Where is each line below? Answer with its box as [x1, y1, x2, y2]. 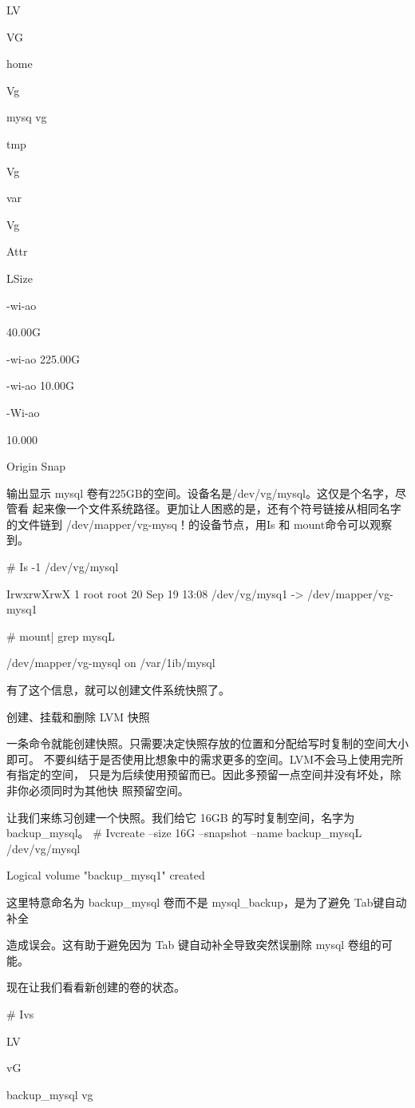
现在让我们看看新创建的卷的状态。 [6, 979, 185, 995]
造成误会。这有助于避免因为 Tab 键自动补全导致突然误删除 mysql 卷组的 [6, 936, 381, 953]
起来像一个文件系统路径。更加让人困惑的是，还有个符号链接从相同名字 [32, 500, 401, 517]
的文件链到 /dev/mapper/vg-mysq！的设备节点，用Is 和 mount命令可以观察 [6, 515, 393, 532]
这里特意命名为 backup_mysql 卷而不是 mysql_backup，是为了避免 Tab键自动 [6, 893, 407, 910]
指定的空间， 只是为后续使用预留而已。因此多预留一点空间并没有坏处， [17, 766, 390, 783]
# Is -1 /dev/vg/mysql [6, 558, 119, 575]
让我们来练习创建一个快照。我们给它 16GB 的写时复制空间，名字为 [6, 808, 355, 825]
